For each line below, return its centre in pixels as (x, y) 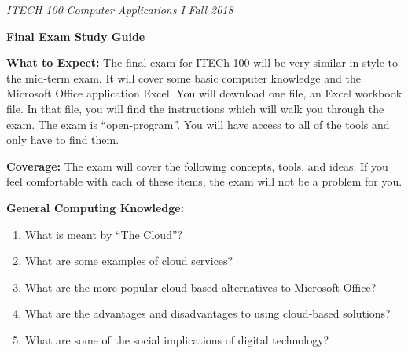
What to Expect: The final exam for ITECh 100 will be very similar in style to (202, 63)
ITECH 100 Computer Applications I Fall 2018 (120, 9)
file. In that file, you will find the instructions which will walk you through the (195, 108)
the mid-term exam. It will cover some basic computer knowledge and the (184, 77)
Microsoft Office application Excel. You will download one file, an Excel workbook (204, 93)
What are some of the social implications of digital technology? (177, 339)
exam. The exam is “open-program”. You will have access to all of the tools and (198, 124)
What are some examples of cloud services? (129, 261)
